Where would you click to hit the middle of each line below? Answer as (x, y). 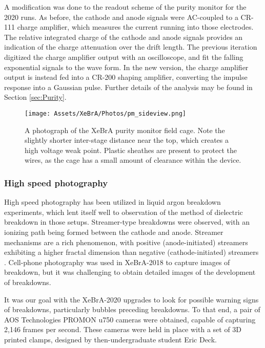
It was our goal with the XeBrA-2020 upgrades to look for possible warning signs (131, 299)
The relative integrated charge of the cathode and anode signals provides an (124, 37)
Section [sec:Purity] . (35, 97)
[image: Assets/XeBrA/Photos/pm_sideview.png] (105, 113)
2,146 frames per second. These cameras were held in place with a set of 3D (123, 329)
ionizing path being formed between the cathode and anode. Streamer (114, 232)
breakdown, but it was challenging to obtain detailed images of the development (130, 272)
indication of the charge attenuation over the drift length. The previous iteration (131, 47)
